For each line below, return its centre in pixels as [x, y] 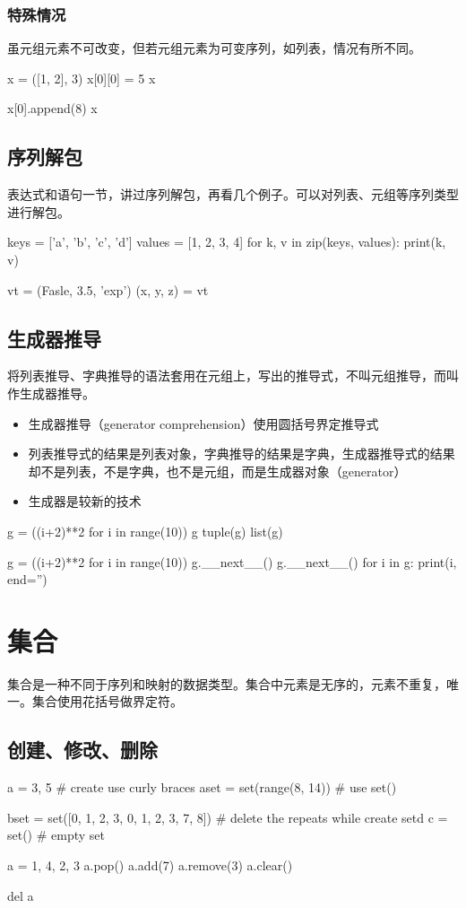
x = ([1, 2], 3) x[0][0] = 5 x [82, 78]
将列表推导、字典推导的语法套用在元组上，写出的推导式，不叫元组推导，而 [227, 375]
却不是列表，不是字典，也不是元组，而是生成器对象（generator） [217, 471]
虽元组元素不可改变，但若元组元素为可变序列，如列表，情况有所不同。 [214, 48]
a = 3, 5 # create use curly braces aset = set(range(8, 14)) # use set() [202, 787]
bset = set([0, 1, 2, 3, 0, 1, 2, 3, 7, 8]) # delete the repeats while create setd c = [228, 817]
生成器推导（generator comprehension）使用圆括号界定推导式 [203, 423]
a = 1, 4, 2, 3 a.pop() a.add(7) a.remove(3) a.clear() [150, 865]
